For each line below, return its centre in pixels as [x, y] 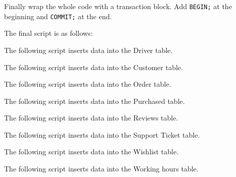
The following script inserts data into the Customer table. [93, 67]
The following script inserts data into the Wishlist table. [91, 152]
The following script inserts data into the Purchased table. [95, 101]
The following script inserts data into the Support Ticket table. [102, 134]
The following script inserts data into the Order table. [88, 84]
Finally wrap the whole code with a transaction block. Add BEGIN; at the [118, 6]
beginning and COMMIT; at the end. [58, 16]
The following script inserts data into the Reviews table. [91, 118]
